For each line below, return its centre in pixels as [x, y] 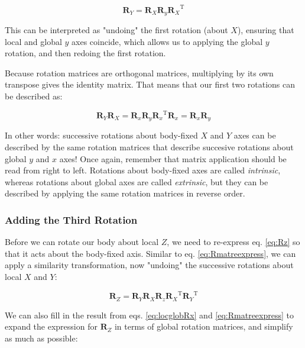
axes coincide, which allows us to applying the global [167, 41]
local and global [33, 41]
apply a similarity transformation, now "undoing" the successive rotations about [149, 265]
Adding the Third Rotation [71, 219]
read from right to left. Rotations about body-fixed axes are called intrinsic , [143, 170]
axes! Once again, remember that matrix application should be [173, 158]
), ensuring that [266, 29]
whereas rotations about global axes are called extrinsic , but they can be [137, 181]
